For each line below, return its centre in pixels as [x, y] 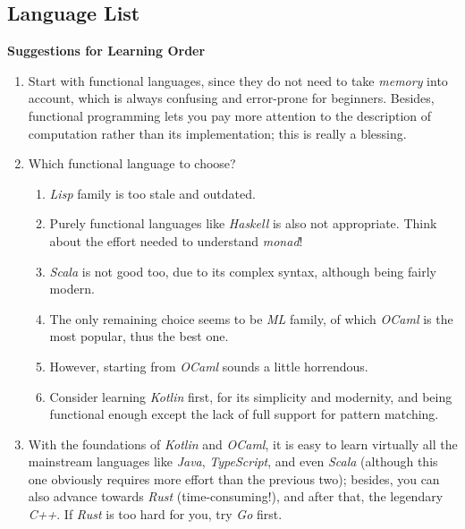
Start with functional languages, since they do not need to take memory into [238, 80]
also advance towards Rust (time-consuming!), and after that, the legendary [236, 496]
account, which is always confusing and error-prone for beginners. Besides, [231, 98]
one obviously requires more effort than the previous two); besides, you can [234, 478]
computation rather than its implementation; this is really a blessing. [217, 133]
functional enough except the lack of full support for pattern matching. [244, 414]
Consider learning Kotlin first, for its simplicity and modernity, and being [251, 396]
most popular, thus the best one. [139, 336]
